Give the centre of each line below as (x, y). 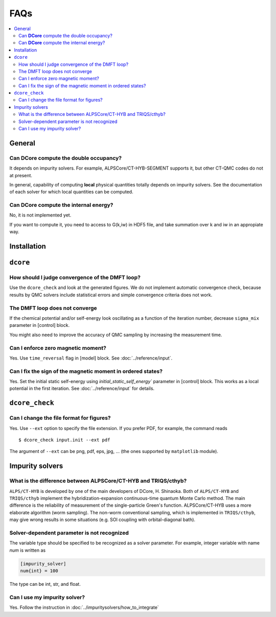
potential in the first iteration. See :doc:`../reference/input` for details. (82, 389)
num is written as (28, 550)
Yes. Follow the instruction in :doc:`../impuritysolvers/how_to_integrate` (84, 607)
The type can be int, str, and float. (45, 584)
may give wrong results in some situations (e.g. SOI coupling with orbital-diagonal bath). (102, 520)
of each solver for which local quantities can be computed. (71, 192)
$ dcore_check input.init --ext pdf (64, 440)
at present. (21, 175)
